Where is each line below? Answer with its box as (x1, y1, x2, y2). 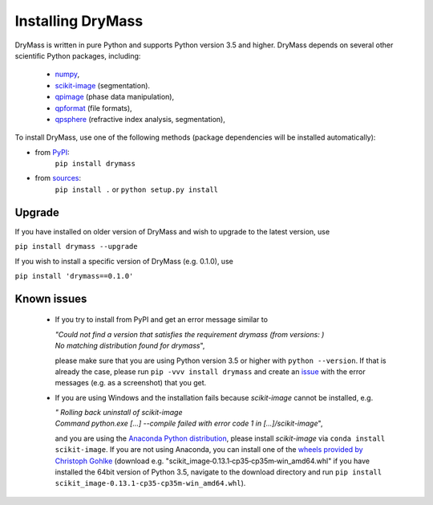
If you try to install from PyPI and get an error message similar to (55, 315, 269, 324)
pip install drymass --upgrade (14, 242, 138, 251)
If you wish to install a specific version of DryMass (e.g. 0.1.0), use (14, 256, 234, 266)
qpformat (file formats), (55, 103, 132, 112)
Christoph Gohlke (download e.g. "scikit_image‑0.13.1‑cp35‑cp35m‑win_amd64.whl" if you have (55, 456, 370, 466)
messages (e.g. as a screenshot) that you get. (55, 378, 207, 388)
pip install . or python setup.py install (55, 185, 218, 194)
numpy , (55, 69, 80, 79)
